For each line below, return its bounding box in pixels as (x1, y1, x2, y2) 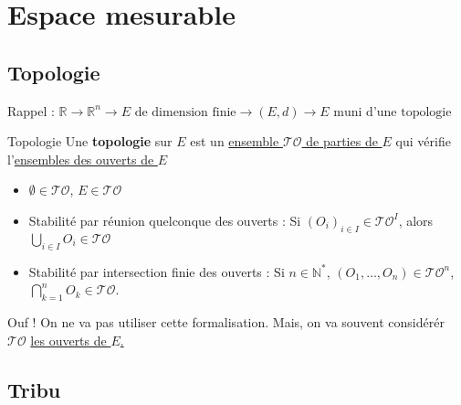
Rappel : (7, 101, 55, 120)
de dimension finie (134, 105, 236, 119)
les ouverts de (30, 330, 107, 349)
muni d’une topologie (333, 105, 452, 119)
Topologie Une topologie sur (7, 132, 173, 151)
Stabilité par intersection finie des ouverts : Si (28, 261, 285, 281)
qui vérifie (395, 132, 451, 151)
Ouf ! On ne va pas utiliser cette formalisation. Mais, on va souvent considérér (7, 312, 445, 331)
